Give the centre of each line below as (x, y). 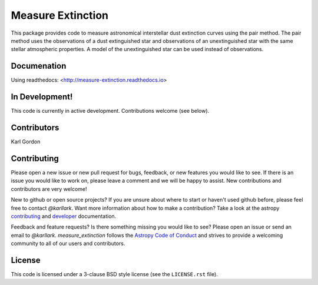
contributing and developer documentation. (64, 216)
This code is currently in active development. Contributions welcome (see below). (110, 111)
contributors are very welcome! (49, 189)
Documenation (39, 66)
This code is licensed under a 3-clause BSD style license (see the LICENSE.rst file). (114, 274)
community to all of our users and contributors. (68, 243)
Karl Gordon (26, 142)
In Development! (42, 97)
